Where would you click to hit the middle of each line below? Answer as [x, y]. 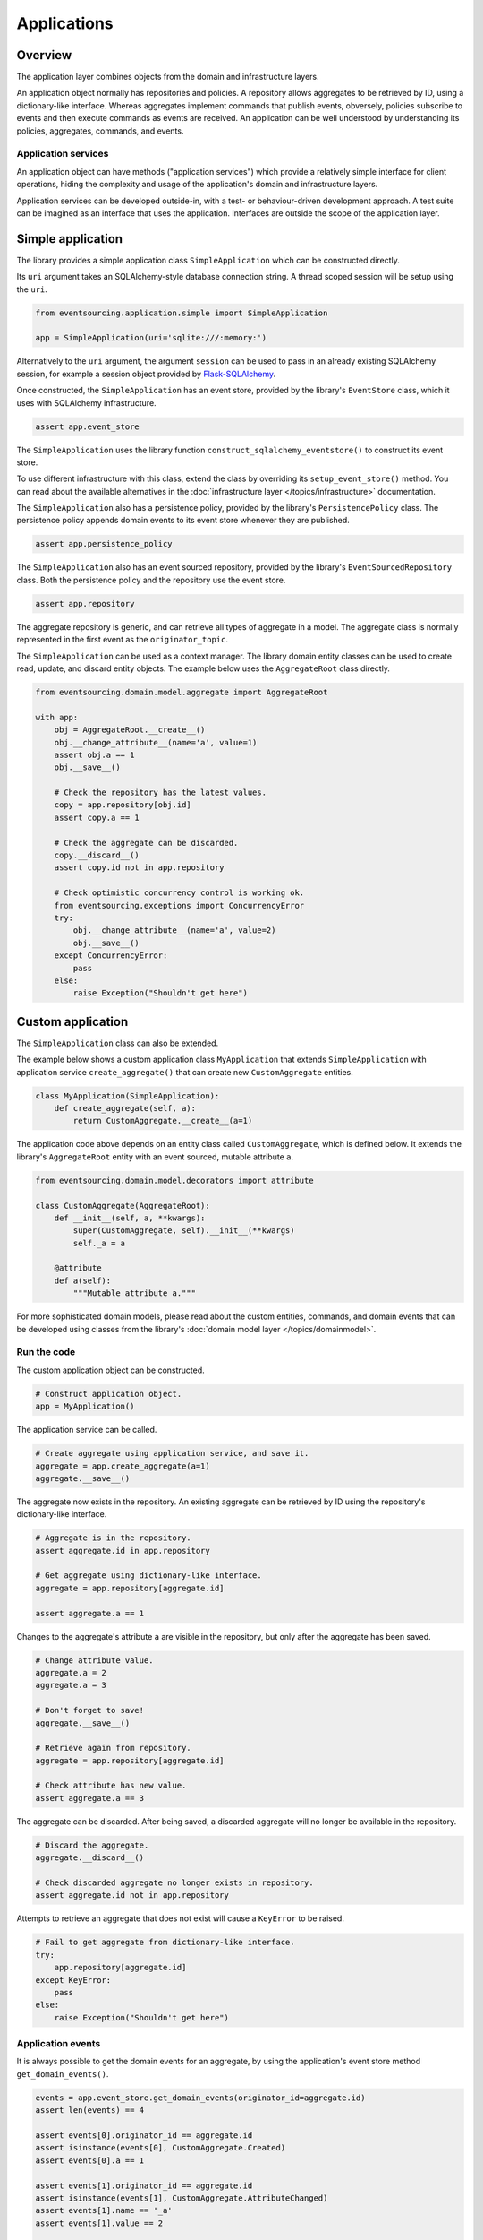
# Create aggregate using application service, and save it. [172, 1453]
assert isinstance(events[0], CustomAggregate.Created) [161, 2148]
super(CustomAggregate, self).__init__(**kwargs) [184, 1231]
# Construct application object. [109, 1394]
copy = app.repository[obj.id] [123, 805]
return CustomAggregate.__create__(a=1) [163, 1121]
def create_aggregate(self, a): [125, 1108]
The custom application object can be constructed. [110, 1370]
